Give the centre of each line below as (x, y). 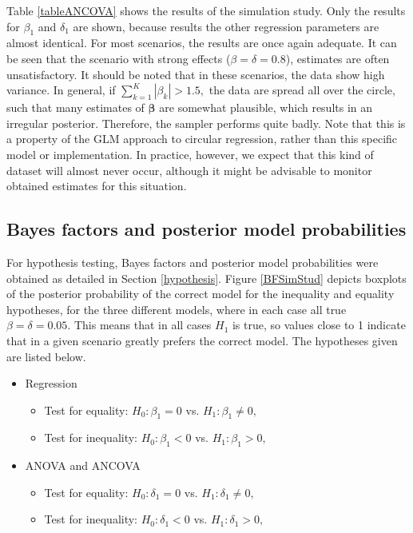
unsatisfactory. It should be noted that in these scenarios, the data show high (196, 74)
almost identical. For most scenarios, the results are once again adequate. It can (202, 43)
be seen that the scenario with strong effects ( (119, 58)
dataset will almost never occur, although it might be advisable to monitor (189, 170)
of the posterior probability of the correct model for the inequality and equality (201, 294)
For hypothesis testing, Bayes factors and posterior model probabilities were (193, 262)
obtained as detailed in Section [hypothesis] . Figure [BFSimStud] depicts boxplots (206, 278)
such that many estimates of (75, 107)
